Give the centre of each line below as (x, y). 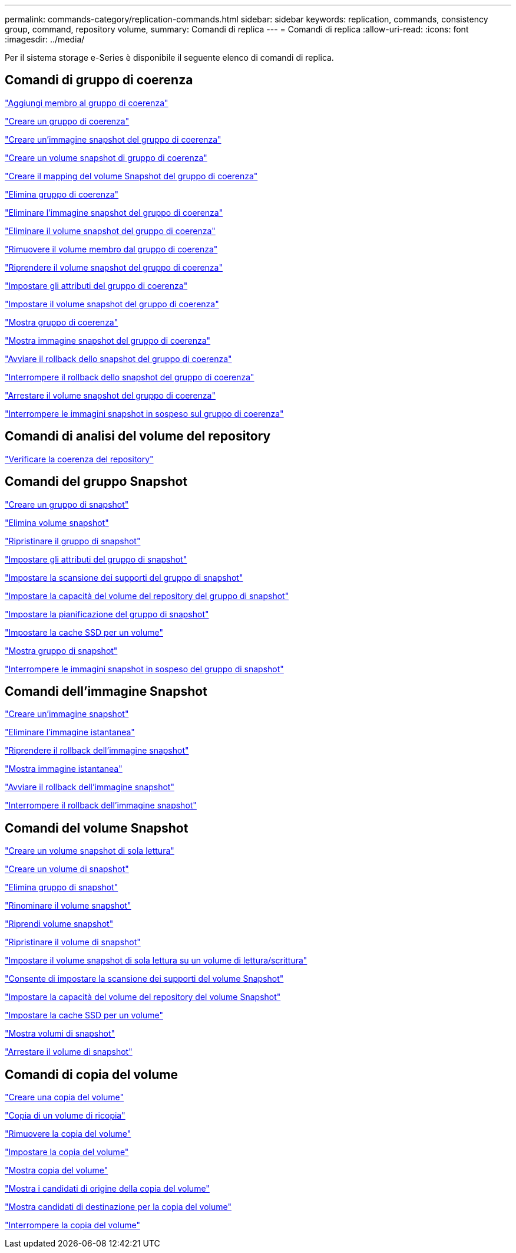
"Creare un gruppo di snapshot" (67, 504)
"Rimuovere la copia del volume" (68, 1134)
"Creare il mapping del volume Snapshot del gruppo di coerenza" (131, 176)
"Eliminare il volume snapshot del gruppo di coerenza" (110, 231)
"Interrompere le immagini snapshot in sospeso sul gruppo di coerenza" (144, 413)
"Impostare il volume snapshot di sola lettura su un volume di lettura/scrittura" (156, 961)
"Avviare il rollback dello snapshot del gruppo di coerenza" (118, 359)
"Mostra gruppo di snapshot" (61, 650)
